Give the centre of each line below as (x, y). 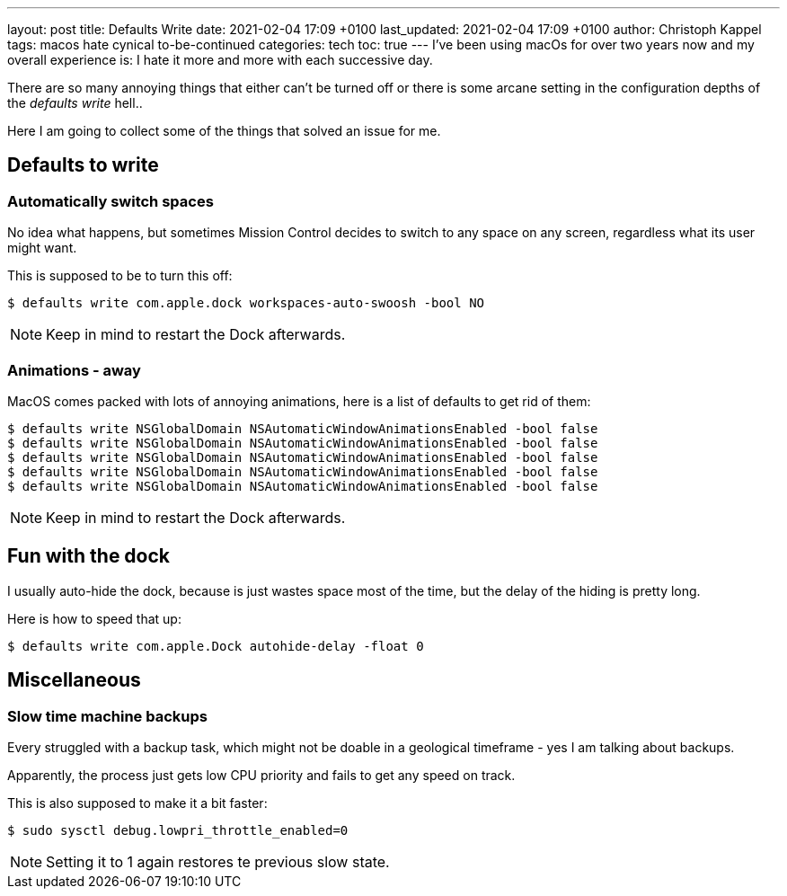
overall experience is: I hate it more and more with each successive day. (220, 60)
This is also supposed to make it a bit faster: (137, 803)
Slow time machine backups (107, 716)
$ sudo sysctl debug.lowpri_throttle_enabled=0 (178, 831)
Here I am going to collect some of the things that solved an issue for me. (224, 131)
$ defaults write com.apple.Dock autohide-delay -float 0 (216, 646)
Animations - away (74, 370)
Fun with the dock (89, 556)
